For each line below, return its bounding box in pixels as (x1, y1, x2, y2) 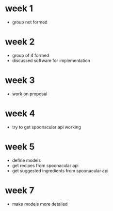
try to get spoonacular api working (12, 124, 81, 130)
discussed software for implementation (12, 57, 91, 63)
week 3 (5, 75, 35, 86)
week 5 (5, 141, 35, 152)
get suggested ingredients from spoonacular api (12, 168, 109, 173)
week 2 (5, 36, 35, 47)
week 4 (5, 108, 35, 119)
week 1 (5, 3, 33, 14)
